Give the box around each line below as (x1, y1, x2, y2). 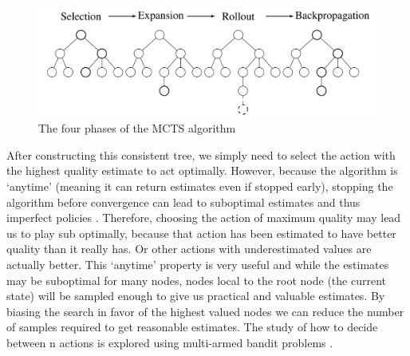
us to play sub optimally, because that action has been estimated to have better (6, 224, 396, 241)
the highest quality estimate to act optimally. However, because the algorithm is (6, 162, 398, 179)
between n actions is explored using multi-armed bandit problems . (6, 334, 333, 351)
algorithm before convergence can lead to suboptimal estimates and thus (6, 193, 361, 210)
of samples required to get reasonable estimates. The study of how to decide (6, 318, 378, 335)
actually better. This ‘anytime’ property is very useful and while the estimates (6, 256, 389, 273)
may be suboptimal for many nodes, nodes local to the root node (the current (6, 271, 387, 288)
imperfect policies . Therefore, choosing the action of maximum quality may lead (6, 209, 401, 226)
